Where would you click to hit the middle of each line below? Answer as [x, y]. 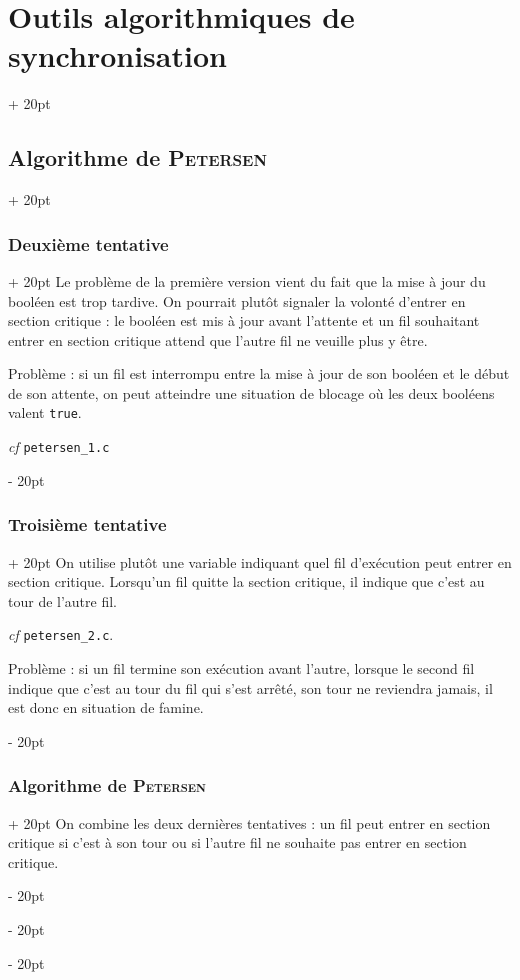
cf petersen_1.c [59, 446]
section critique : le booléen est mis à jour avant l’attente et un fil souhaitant [244, 320]
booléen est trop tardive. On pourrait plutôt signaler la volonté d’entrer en [237, 300]
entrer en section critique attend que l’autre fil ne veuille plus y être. [218, 339]
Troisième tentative [87, 524]
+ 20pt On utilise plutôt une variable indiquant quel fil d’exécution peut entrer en [260, 561]
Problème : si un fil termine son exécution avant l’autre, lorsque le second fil [241, 668]
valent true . [45, 412]
